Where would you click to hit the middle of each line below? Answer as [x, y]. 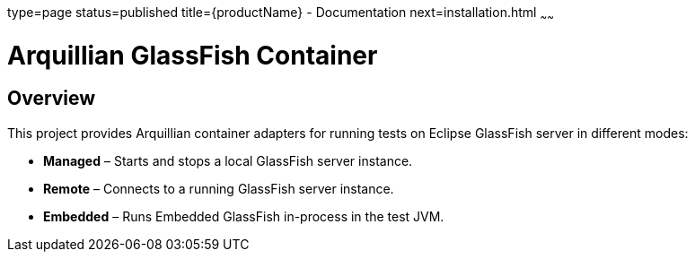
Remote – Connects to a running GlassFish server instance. [219, 188]
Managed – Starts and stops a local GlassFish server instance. [228, 160]
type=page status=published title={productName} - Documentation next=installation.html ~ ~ [281, 14]
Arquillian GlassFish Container [193, 55]
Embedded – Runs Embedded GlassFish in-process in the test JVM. [244, 216]
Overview [52, 99]
